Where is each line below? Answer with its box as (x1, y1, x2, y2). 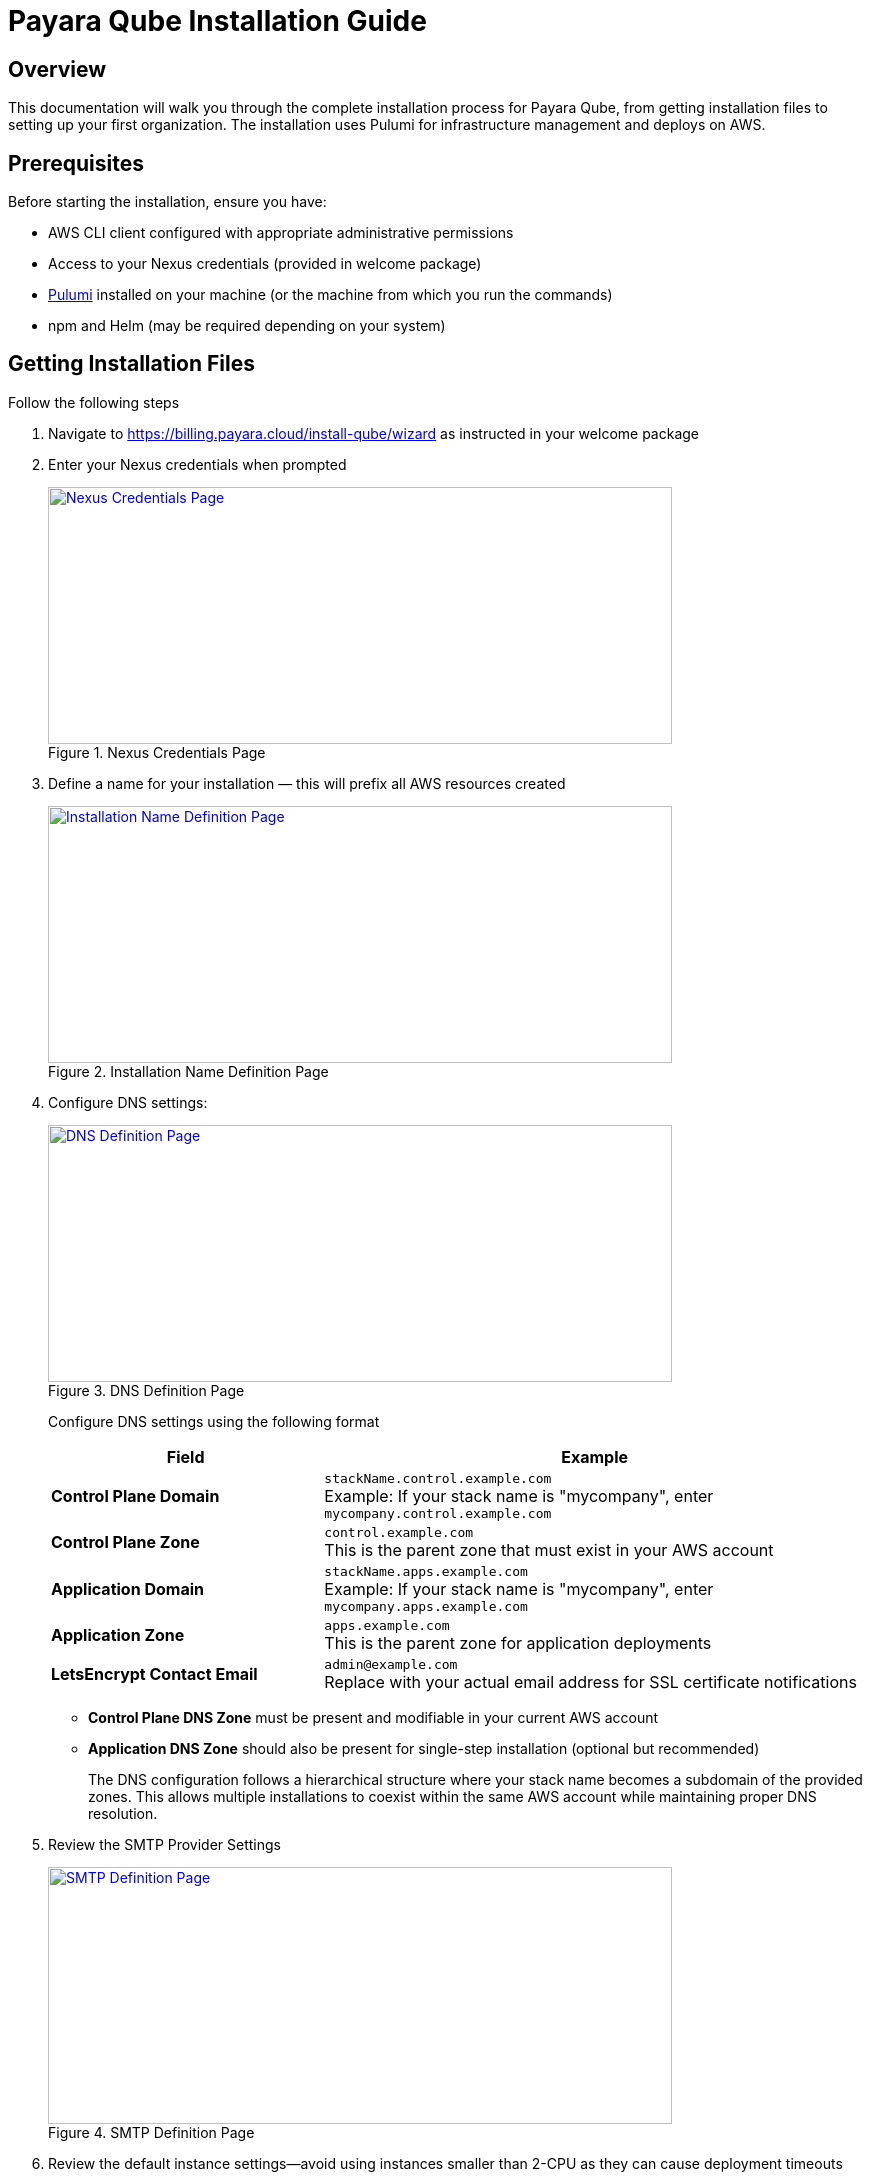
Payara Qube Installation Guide (8, 4, 427, 38)
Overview (8, 56, 107, 82)
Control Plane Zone (51, 1532, 200, 1553)
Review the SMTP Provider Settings (48, 1835, 282, 1853)
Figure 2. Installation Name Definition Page (48, 1062, 329, 1080)
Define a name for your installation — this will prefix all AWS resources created (48, 774, 566, 792)
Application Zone (51, 1625, 185, 1646)
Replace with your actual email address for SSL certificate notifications (324, 1671, 857, 1692)
